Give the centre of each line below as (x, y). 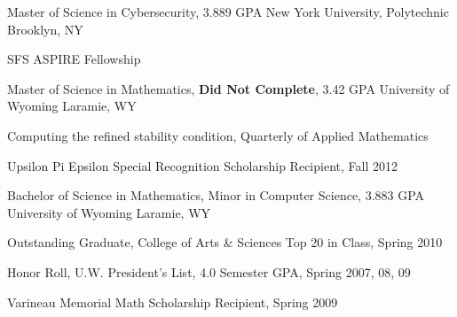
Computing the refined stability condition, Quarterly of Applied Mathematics (218, 135)
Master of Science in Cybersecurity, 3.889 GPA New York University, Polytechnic (228, 12)
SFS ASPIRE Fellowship (74, 59)
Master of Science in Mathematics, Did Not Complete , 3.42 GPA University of (228, 88)
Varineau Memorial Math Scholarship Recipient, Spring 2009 (173, 302)
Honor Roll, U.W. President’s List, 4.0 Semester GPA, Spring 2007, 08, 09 (209, 271)
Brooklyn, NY (45, 29)
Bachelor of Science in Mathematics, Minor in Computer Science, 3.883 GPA (216, 195)
